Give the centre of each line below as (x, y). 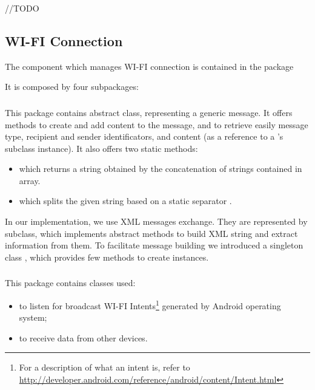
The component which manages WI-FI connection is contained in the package (149, 66)
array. (30, 180)
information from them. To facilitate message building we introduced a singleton (154, 245)
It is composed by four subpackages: (72, 87)
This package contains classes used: (70, 283)
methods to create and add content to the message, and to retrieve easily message (157, 124)
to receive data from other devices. (83, 337)
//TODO (22, 8)
